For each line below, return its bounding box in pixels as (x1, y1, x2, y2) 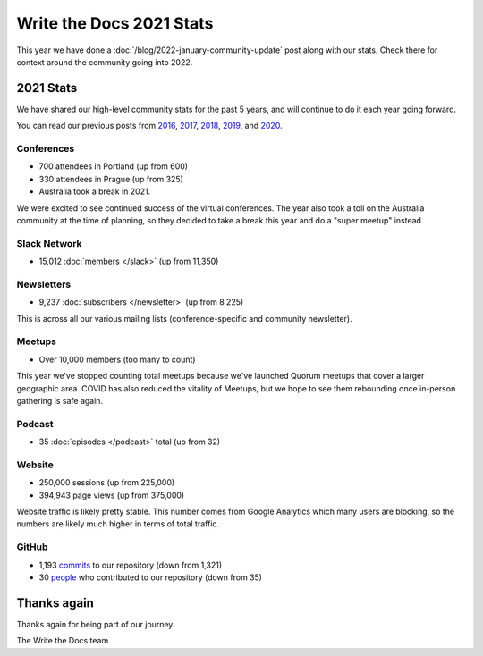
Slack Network (16, 237, 82, 249)
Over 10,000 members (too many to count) (38, 354, 196, 365)
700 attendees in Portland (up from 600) (38, 161, 188, 172)
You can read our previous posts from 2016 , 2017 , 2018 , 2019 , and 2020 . (16, 121, 283, 131)
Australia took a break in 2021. (38, 186, 151, 197)
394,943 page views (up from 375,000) (38, 490, 185, 500)
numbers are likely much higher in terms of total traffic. (16, 518, 219, 529)
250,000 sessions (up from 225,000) (38, 477, 175, 488)
